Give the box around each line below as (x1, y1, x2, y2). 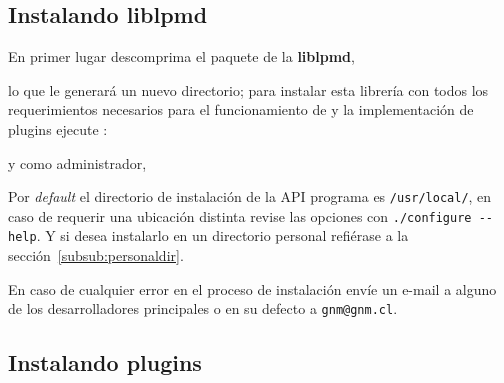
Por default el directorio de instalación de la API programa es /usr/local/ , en (8, 186, 492, 207)
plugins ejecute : (8, 118, 108, 139)
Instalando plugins (8, 347, 202, 378)
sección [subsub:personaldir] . (8, 245, 184, 266)
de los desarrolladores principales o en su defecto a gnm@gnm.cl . (8, 298, 398, 319)
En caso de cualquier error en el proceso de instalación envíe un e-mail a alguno (8, 278, 497, 299)
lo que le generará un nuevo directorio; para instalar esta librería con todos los (8, 79, 489, 100)
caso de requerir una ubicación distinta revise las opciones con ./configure (8, 205, 472, 226)
